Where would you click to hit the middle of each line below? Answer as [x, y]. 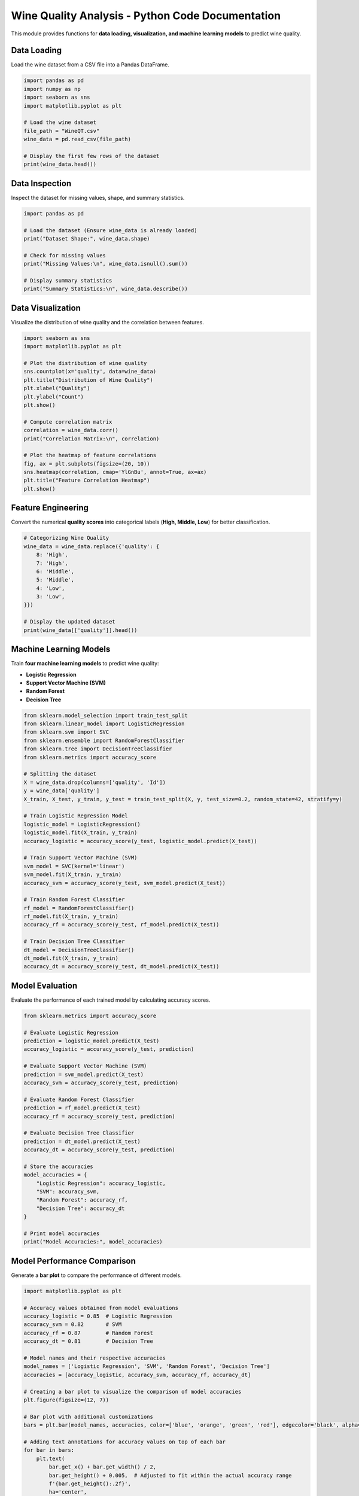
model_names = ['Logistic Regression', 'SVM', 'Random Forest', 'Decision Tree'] [147, 1366]
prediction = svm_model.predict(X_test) [83, 1074]
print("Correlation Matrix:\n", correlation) [92, 439]
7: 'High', [52, 563]
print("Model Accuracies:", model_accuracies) [93, 1242]
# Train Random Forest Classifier [74, 900]
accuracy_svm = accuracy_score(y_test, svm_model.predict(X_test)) [125, 883]
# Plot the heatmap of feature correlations [90, 455]
